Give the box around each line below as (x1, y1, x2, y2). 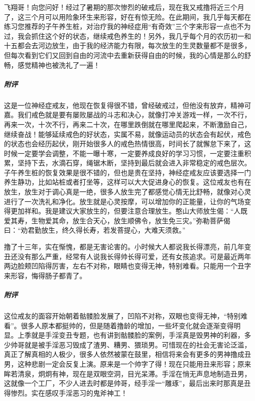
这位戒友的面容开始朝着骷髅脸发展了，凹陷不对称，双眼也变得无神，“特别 (4, 310, 241, 321)
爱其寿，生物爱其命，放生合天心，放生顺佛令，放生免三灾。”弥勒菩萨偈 (4, 215, 230, 225)
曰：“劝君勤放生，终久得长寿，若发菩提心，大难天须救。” (4, 225, 186, 235)
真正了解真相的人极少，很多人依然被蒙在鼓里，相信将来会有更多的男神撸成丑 (4, 349, 251, 359)
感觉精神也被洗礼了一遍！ (17, 59, 100, 70)
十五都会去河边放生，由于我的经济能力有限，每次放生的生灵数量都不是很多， (4, 40, 251, 51)
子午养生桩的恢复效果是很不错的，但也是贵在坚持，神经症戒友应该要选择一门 (4, 167, 251, 177)
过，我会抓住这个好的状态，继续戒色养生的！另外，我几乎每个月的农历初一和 (4, 30, 251, 41)
